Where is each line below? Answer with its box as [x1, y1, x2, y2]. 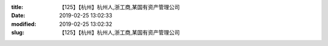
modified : [11, 20, 36, 27]
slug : [11, 29, 24, 36]
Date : [11, 12, 26, 19]
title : [11, 4, 24, 10]
